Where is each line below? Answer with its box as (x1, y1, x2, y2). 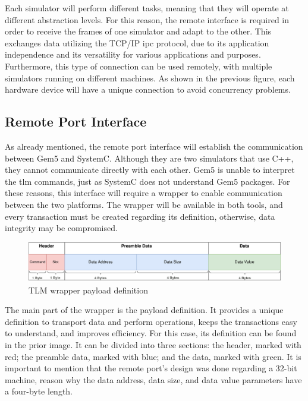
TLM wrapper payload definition (29, 283, 148, 296)
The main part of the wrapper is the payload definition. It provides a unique (5, 304, 284, 316)
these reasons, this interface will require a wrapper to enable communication (5, 187, 282, 199)
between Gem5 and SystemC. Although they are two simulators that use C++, (5, 151, 294, 164)
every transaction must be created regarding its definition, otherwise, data (5, 210, 275, 222)
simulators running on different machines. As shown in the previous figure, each (5, 71, 295, 84)
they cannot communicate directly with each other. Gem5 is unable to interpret (5, 163, 295, 176)
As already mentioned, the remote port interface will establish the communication (5, 140, 303, 152)
